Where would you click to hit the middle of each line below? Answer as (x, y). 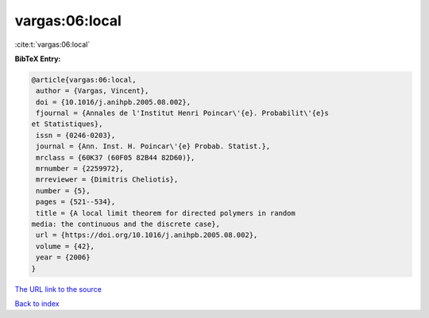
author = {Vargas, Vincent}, (93, 91)
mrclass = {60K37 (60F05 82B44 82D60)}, (116, 157)
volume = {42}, (66, 246)
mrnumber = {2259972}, (80, 169)
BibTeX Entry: (38, 59)
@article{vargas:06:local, (84, 80)
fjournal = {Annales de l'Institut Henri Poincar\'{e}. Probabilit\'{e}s (183, 113)
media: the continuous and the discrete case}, (126, 224)
